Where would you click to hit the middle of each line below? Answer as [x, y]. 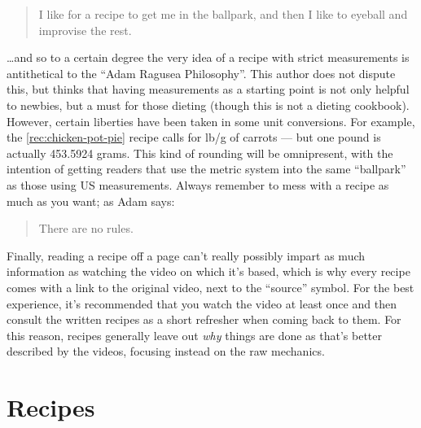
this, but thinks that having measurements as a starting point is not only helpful [208, 89]
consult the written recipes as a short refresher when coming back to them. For [204, 319]
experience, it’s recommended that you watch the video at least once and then [202, 303]
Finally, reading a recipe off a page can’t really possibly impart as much [186, 255]
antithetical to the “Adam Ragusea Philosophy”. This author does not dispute [201, 73]
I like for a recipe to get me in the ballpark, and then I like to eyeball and [223, 14]
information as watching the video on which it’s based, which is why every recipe [208, 271]
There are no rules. [86, 228]
